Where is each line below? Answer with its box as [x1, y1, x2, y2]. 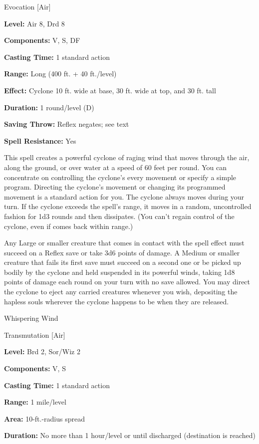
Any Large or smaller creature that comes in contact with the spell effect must [4, 237, 245, 248]
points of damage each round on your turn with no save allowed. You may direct [4, 276, 251, 287]
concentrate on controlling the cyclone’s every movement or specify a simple [4, 172, 237, 182]
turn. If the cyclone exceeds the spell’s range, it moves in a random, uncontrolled [4, 201, 252, 212]
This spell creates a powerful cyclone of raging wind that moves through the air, [4, 152, 250, 163]
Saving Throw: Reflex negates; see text [4, 119, 129, 129]
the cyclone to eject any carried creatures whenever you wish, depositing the [4, 286, 238, 297]
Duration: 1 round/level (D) [4, 102, 94, 112]
